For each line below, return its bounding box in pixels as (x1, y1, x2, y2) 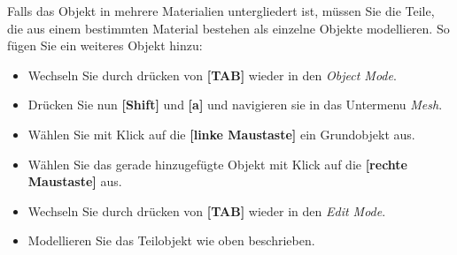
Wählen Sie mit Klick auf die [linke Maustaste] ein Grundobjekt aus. (27, 124, 415, 143)
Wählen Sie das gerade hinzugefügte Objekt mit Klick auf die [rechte (27, 154, 407, 173)
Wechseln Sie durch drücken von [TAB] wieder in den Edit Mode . (27, 201, 386, 220)
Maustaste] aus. (27, 172, 122, 191)
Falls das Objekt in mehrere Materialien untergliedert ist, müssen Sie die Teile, (7, 2, 435, 19)
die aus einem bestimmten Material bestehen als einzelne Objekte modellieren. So (7, 19, 450, 37)
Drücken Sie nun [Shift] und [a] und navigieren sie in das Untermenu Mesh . (27, 95, 443, 114)
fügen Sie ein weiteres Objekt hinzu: (7, 36, 203, 55)
